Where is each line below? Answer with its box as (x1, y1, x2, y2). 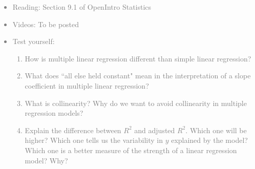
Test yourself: (12, 36, 55, 47)
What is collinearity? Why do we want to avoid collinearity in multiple (25, 97, 247, 108)
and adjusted (134, 124, 175, 135)
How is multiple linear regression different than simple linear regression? (25, 53, 251, 64)
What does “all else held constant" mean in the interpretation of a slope (25, 70, 251, 81)
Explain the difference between (25, 124, 121, 135)
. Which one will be (185, 124, 247, 135)
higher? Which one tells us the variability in (25, 135, 163, 145)
